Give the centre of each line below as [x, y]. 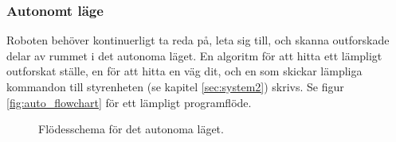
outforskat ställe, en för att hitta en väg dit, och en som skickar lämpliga [184, 71]
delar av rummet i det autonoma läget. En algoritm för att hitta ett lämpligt [194, 55]
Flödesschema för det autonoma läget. [131, 129]
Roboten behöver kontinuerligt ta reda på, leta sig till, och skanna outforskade [198, 40]
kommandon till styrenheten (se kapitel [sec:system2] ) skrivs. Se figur [175, 86]
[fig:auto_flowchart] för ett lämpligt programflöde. [129, 102]
